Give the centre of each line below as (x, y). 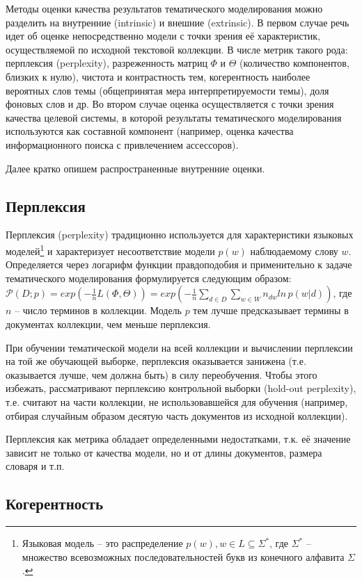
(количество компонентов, (294, 63)
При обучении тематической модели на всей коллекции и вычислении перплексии (179, 347)
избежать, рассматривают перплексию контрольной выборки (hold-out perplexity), (181, 388)
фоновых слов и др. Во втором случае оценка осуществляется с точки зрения (170, 104)
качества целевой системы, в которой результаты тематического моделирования (174, 117)
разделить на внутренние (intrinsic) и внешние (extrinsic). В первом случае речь (178, 22)
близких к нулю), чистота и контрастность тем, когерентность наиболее (158, 76)
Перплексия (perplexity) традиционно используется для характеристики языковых (180, 235)
